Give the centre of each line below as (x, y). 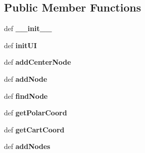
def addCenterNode (37, 62)
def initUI (20, 45)
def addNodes (27, 146)
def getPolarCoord (35, 113)
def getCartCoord (34, 129)
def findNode (26, 96)
